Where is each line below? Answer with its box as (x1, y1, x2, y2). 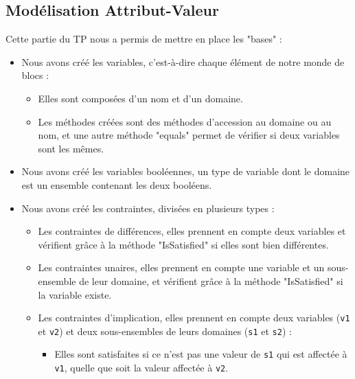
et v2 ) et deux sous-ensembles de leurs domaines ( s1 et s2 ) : (38, 323, 292, 338)
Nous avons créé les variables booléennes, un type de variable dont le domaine (21, 164, 350, 179)
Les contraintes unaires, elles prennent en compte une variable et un (38, 260, 325, 275)
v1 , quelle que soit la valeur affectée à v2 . (54, 360, 229, 375)
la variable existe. (38, 287, 112, 301)
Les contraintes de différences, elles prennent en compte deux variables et (38, 224, 346, 238)
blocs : (21, 68, 49, 82)
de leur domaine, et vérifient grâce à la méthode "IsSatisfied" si (79, 273, 343, 288)
